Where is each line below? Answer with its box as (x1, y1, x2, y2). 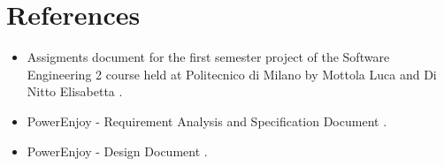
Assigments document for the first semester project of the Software (27, 48, 390, 66)
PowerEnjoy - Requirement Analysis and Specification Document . (27, 111, 387, 130)
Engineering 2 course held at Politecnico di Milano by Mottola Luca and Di (27, 64, 437, 83)
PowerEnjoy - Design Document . (27, 141, 208, 160)
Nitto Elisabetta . (27, 82, 123, 101)
